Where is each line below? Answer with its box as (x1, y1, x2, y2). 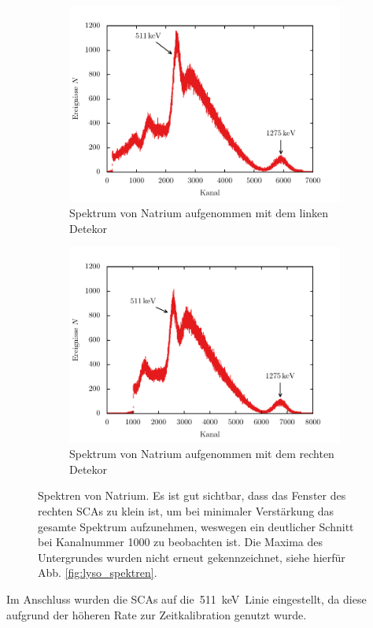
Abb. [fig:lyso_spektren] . (38, 564, 157, 581)
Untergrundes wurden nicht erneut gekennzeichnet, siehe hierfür (38, 549, 345, 565)
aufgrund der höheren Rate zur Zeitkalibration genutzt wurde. (6, 606, 307, 622)
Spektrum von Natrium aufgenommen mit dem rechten (69, 445, 334, 462)
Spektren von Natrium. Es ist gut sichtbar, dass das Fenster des (38, 487, 346, 504)
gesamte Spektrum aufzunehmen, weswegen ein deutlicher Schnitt (38, 518, 354, 534)
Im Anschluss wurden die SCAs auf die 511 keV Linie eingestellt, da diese (6, 591, 367, 607)
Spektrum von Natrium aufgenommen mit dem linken (69, 205, 329, 221)
